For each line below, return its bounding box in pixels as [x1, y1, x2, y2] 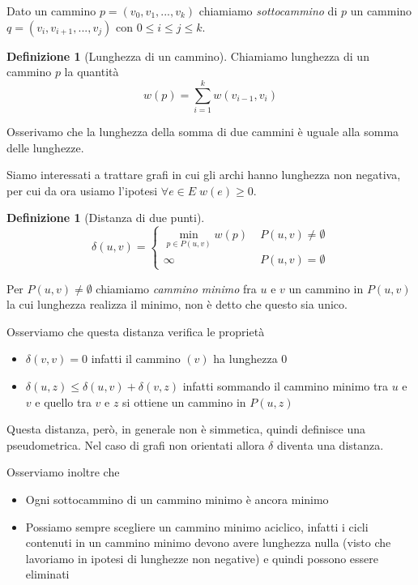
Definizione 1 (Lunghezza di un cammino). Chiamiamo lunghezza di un [6, 47, 369, 64]
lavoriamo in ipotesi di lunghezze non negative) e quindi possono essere [25, 549, 379, 566]
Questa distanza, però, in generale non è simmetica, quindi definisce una [6, 421, 365, 438]
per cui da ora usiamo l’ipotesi [6, 181, 158, 199]
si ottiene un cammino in [122, 393, 246, 410]
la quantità [64, 63, 119, 80]
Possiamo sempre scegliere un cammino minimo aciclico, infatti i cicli [25, 518, 369, 535]
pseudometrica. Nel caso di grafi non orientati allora [6, 436, 265, 453]
